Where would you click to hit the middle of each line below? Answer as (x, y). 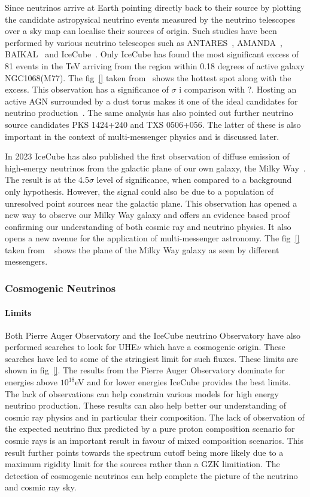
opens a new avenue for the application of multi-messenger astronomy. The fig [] (152, 238)
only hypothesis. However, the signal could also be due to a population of (139, 191)
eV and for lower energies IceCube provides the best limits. (183, 382)
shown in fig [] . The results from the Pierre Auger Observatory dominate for (145, 370)
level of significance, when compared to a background (194, 180)
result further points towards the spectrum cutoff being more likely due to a (144, 452)
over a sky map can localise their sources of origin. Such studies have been (141, 31)
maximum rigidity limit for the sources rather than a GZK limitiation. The (142, 464)
